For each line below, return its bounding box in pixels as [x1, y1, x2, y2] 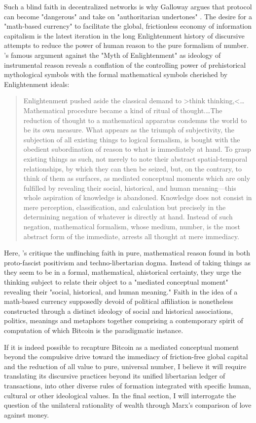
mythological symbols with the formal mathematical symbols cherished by [4, 69, 228, 80]
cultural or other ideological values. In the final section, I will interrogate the [4, 390, 236, 400]
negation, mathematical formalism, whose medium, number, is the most [23, 221, 240, 232]
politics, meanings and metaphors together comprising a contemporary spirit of [4, 315, 243, 326]
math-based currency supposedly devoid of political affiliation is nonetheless [4, 296, 233, 306]
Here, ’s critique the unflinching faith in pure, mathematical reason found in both [4, 248, 250, 258]
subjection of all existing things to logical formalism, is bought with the [23, 134, 240, 144]
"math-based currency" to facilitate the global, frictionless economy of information [4, 21, 252, 31]
